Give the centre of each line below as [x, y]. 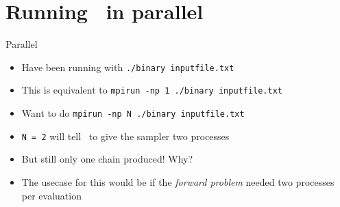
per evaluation [51, 195]
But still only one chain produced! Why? [107, 159]
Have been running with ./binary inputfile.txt [128, 67]
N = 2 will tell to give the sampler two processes [125, 136]
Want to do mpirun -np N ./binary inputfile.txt [133, 113]
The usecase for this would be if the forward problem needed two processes [178, 181]
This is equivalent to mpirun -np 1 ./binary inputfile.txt [152, 90]
